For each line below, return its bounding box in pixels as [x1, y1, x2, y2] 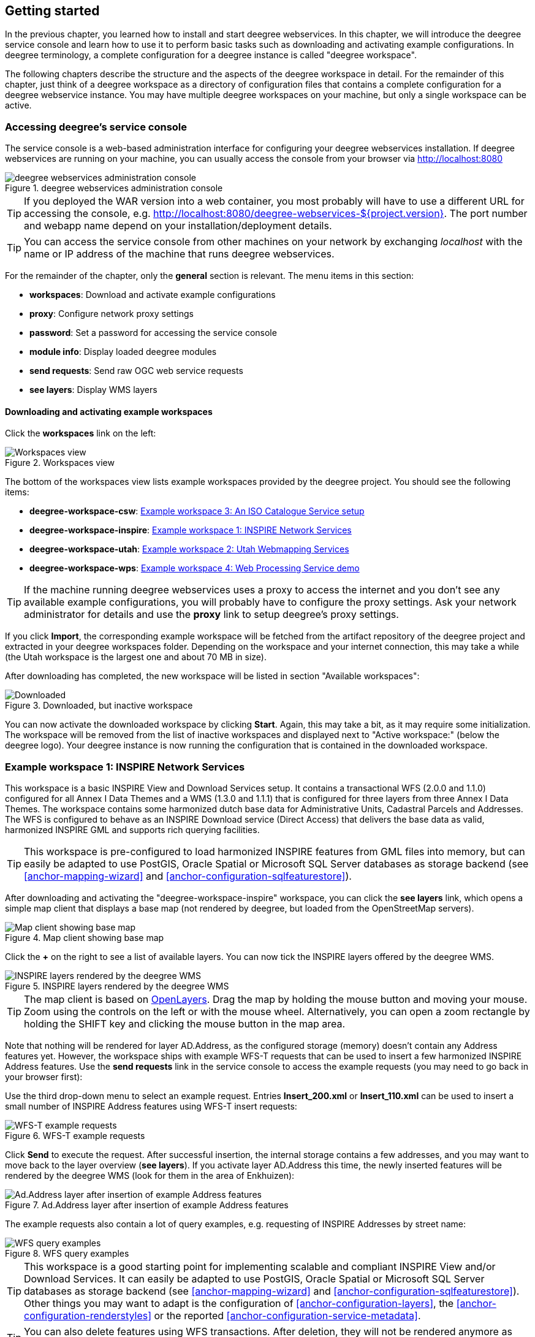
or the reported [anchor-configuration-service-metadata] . [154, 1309, 421, 1322]
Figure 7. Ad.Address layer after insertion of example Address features [5, 1200, 289, 1211]
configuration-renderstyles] [24, 1309, 152, 1322]
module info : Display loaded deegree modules [29, 346, 217, 357]
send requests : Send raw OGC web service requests [29, 365, 243, 376]
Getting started [5, 3, 100, 18]
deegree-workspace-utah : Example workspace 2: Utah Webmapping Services [29, 544, 349, 555]
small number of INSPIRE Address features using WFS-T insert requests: [5, 1101, 297, 1112]
